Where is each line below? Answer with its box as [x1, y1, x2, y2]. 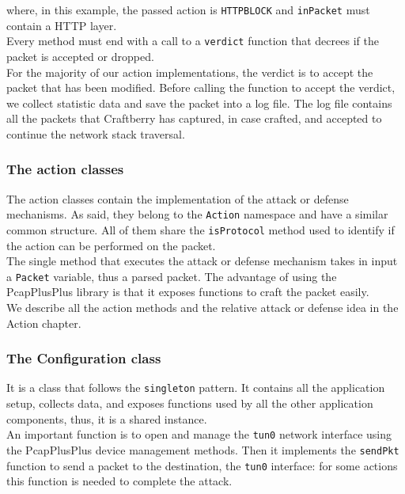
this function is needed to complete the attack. [6, 473, 233, 489]
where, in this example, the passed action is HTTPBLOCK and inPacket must [6, 2, 370, 17]
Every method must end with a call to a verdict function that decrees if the [6, 32, 379, 49]
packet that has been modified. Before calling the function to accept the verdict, [6, 79, 396, 96]
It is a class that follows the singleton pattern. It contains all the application [6, 379, 385, 396]
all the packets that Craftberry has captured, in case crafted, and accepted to [6, 110, 382, 127]
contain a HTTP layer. [6, 17, 117, 33]
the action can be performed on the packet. [6, 237, 216, 253]
